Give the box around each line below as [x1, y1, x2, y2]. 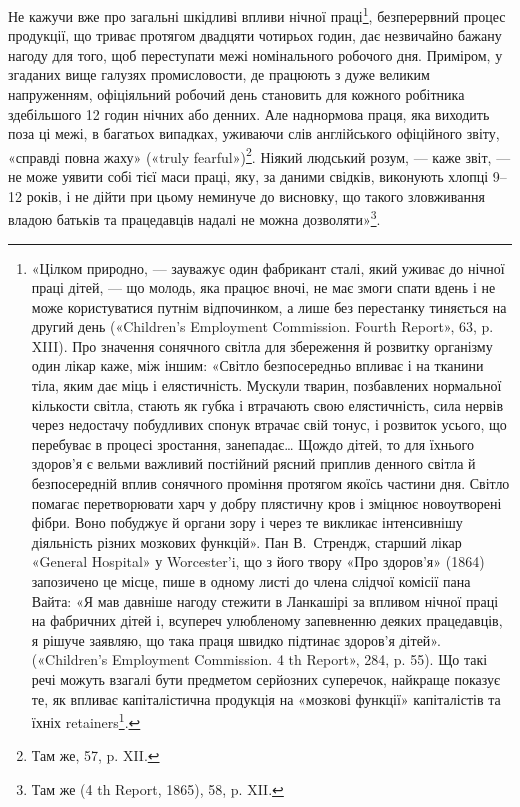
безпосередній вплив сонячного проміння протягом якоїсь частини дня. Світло [31, 473, 510, 494]
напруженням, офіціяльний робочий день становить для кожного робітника [8, 84, 465, 105]
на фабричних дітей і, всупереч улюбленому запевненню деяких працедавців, [31, 610, 503, 631]
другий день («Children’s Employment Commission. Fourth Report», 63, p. [31, 316, 494, 337]
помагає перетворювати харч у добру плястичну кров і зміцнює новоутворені [31, 492, 502, 513]
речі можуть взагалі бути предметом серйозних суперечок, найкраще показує [31, 668, 501, 689]
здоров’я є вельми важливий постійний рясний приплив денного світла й [31, 453, 476, 474]
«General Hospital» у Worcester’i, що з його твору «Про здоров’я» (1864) [31, 551, 485, 572]
